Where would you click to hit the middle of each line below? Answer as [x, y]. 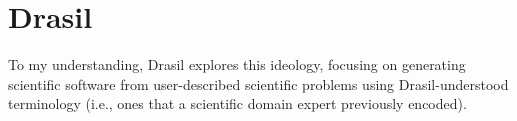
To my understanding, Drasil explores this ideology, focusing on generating [237, 64]
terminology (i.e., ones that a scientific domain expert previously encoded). [237, 103]
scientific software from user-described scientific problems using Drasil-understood [258, 83]
